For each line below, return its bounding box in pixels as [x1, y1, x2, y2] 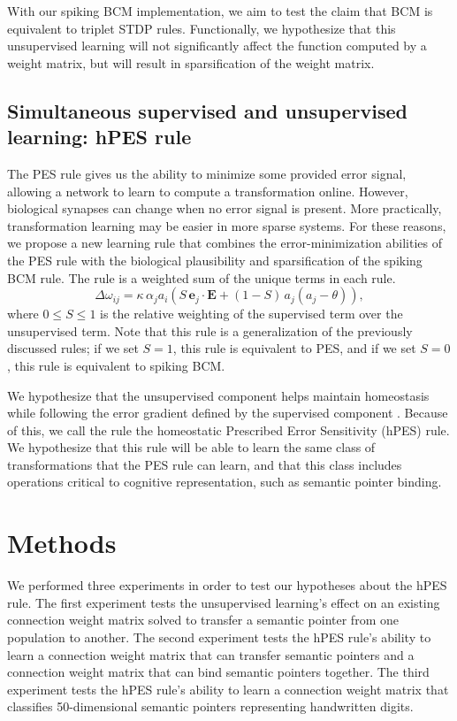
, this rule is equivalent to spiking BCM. [7, 356, 225, 374]
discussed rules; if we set [7, 339, 139, 357]
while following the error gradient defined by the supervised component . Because [7, 403, 448, 422]
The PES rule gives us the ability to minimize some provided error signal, [7, 164, 407, 182]
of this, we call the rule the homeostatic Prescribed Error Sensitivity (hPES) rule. [7, 420, 450, 439]
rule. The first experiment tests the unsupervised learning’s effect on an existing [7, 593, 440, 611]
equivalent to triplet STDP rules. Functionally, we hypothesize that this [7, 19, 396, 37]
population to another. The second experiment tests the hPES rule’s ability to [7, 627, 431, 646]
